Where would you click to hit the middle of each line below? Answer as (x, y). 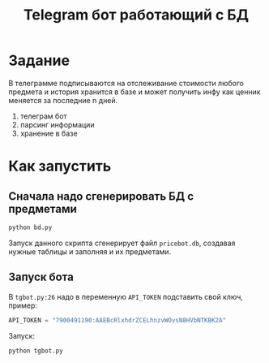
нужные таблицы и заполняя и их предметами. (90, 251)
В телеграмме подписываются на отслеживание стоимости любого (126, 83)
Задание (39, 61)
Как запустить (60, 166)
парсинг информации (57, 124)
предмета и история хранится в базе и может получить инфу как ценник (134, 92)
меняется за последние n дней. (63, 100)
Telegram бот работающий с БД (136, 15)
